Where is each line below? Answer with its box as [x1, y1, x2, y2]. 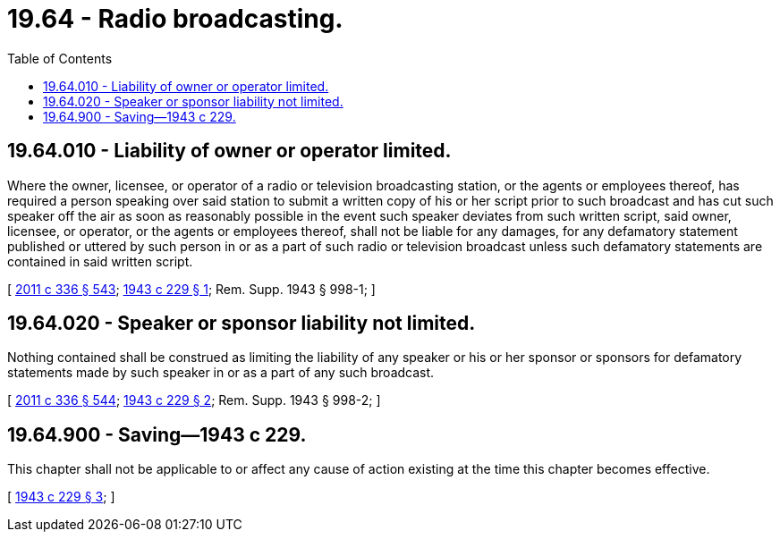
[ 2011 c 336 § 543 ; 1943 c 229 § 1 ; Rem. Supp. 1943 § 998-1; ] [7, 281, 376, 297]
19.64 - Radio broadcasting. [7, 4, 343, 34]
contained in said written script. [7, 253, 193, 269]
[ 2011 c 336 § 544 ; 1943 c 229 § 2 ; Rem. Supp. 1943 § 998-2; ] [7, 392, 381, 408]
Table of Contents [7, 50, 113, 66]
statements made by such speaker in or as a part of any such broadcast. [7, 365, 435, 381]
